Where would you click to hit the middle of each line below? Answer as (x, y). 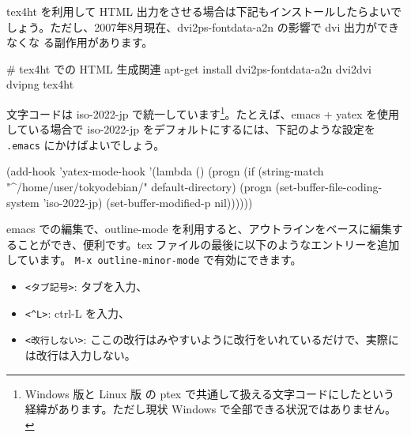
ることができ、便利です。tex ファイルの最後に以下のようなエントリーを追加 (203, 244)
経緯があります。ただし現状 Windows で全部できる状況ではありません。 (211, 409)
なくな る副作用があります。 (80, 42)
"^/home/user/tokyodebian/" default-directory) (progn (139, 187)
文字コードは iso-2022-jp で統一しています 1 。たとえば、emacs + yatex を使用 (203, 112)
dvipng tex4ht (40, 84)
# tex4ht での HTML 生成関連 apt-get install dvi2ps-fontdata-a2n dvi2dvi (189, 68)
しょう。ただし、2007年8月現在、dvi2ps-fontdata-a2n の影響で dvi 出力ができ (203, 26)
